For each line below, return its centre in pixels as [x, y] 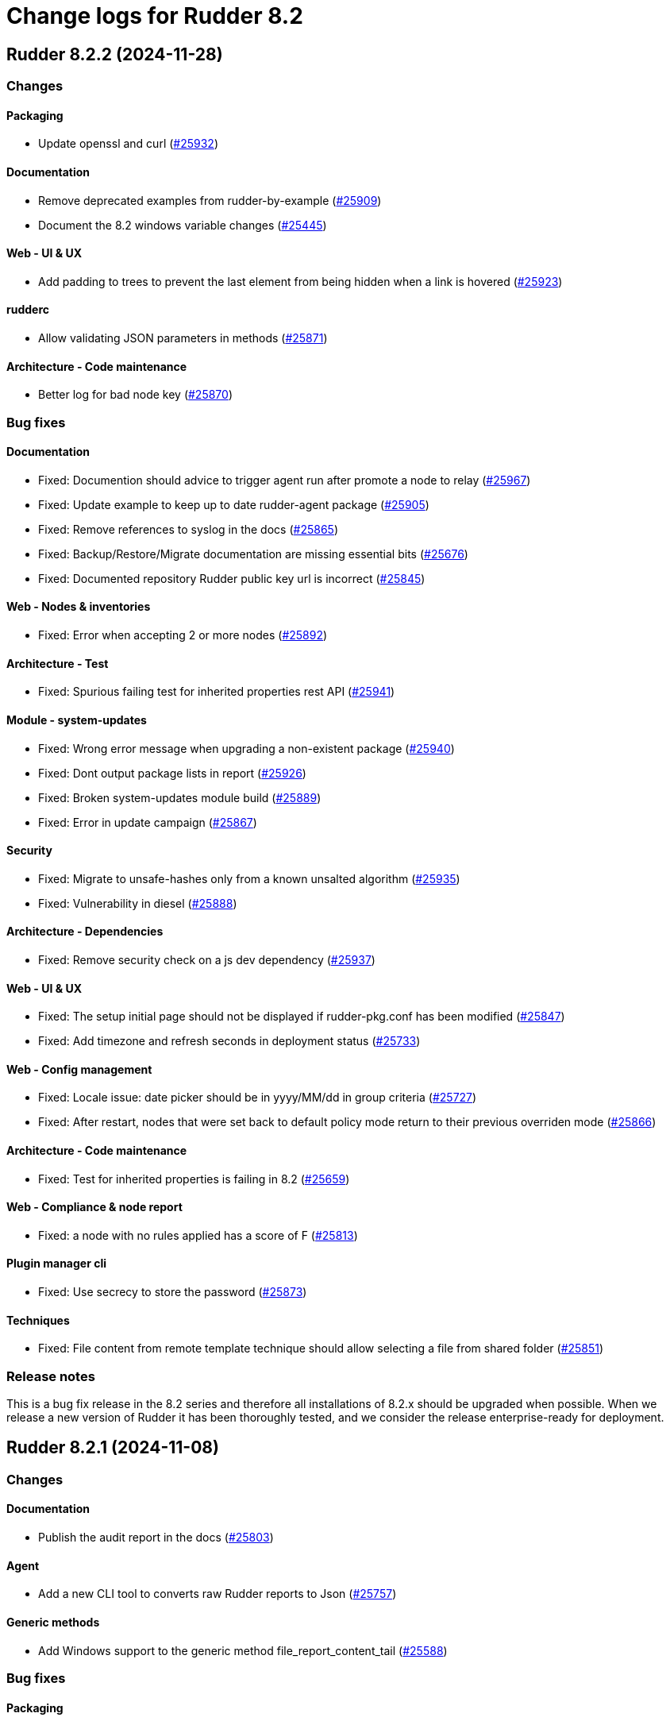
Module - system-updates [77, 720]
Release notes [51, 1376]
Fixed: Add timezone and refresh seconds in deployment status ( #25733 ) [229, 1041]
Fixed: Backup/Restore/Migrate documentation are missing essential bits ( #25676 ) [253, 554]
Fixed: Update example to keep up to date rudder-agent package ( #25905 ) [234, 504]
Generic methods [53, 1622]
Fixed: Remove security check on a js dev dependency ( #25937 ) [207, 959]
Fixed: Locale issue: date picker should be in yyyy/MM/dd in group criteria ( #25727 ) [258, 1098]
